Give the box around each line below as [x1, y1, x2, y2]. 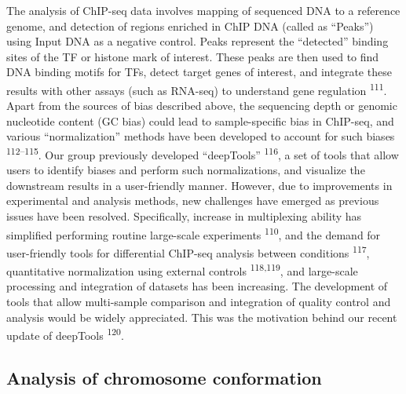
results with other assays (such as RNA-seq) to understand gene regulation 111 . [6, 79, 387, 98]
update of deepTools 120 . [6, 325, 124, 343]
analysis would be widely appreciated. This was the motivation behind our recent [6, 308, 397, 325]
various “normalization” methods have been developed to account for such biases [6, 128, 395, 144]
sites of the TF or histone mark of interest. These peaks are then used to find [6, 48, 379, 64]
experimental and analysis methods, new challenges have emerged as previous [6, 192, 379, 209]
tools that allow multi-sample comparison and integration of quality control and [6, 293, 391, 309]
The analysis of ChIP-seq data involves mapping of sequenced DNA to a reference [6, 2, 401, 18]
